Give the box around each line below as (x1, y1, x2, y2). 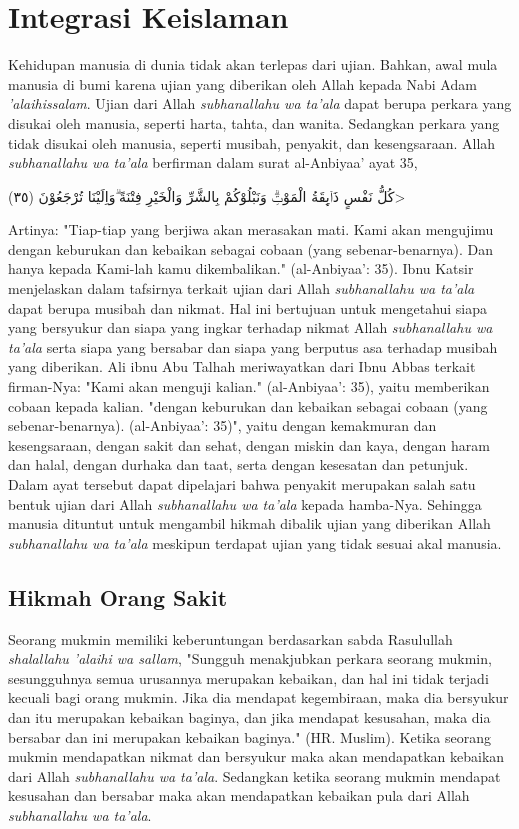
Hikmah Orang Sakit (8, 581, 228, 612)
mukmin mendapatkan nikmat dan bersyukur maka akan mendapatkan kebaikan (8, 746, 505, 767)
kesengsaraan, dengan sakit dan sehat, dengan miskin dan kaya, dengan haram (8, 434, 490, 455)
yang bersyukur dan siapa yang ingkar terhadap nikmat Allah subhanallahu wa (8, 317, 493, 338)
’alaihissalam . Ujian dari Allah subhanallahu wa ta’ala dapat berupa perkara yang (8, 93, 512, 114)
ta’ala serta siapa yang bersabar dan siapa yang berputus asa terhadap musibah (8, 336, 498, 357)
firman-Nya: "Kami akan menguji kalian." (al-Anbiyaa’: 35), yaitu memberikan (8, 376, 490, 397)
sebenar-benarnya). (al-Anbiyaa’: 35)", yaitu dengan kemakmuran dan (8, 415, 437, 436)
